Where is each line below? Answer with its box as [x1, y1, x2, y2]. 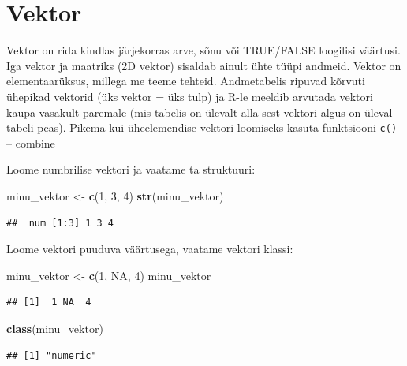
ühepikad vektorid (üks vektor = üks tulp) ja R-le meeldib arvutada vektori [6, 88, 373, 104]
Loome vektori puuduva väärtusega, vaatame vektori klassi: [6, 241, 293, 257]
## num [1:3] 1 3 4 [6, 217, 114, 229]
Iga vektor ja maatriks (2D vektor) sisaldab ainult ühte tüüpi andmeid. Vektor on [6, 57, 401, 73]
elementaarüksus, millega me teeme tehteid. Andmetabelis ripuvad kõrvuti [6, 73, 365, 89]
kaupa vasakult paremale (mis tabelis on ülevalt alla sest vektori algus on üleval [6, 103, 393, 120]
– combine [6, 134, 55, 151]
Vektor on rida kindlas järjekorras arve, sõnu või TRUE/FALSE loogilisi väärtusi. [6, 42, 401, 58]
